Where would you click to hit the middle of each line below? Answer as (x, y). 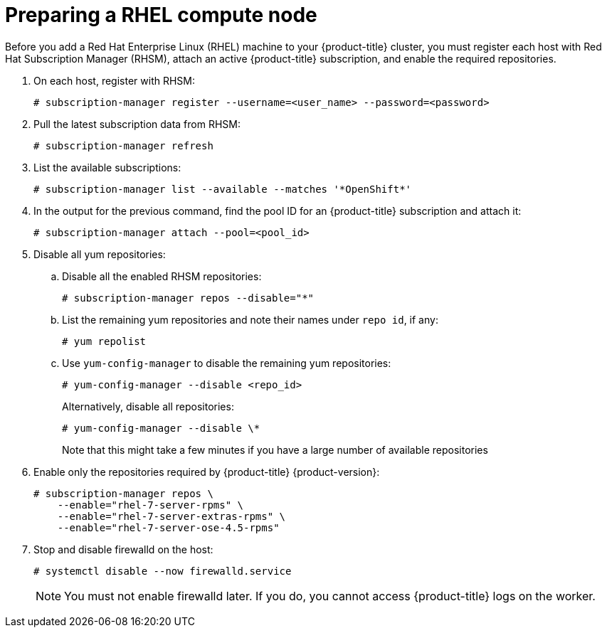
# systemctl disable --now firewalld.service (163, 571)
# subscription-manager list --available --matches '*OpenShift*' (223, 189)
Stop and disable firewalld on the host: (123, 549)
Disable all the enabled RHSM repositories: (162, 276)
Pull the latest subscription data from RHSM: (137, 124)
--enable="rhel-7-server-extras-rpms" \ (171, 516)
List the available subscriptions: (107, 167)
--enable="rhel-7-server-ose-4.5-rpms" (168, 527)
